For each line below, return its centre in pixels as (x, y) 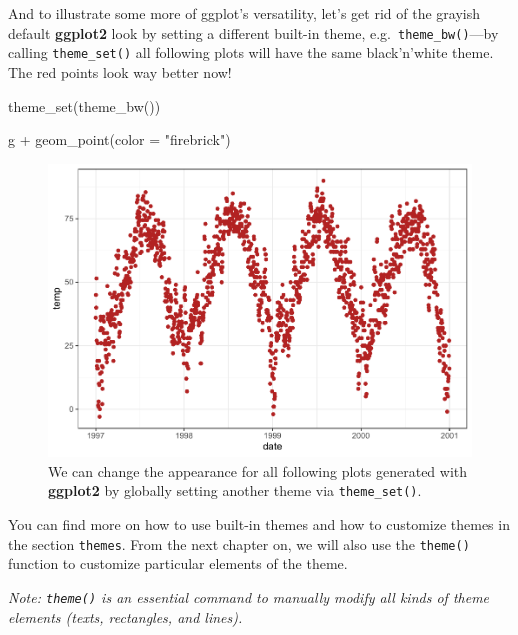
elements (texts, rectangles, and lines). (125, 616)
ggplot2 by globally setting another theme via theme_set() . (235, 490)
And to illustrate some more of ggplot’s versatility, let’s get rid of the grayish (244, 13)
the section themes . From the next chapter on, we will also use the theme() (239, 543)
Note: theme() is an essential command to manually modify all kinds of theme (249, 596)
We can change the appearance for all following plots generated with (258, 470)
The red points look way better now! (120, 71)
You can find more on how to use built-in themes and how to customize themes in (259, 524)
